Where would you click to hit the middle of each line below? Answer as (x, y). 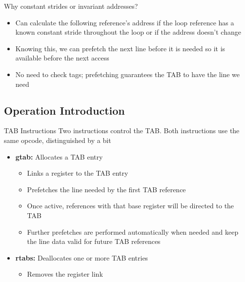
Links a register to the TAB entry (78, 173)
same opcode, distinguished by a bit (58, 140)
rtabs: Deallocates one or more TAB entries (82, 257)
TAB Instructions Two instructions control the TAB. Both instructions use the (122, 131)
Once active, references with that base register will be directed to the (131, 206)
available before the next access (62, 58)
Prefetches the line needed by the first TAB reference (106, 189)
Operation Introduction (64, 110)
